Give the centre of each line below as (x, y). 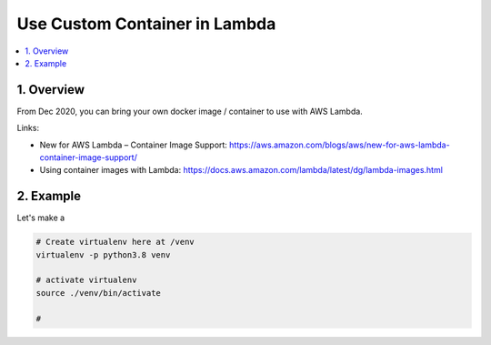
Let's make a (41, 218)
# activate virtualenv (86, 280)
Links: (28, 128)
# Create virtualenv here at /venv (115, 242)
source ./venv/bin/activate (98, 293)
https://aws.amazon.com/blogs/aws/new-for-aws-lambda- (339, 145)
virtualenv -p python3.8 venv (103, 254)
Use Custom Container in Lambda (146, 24)
